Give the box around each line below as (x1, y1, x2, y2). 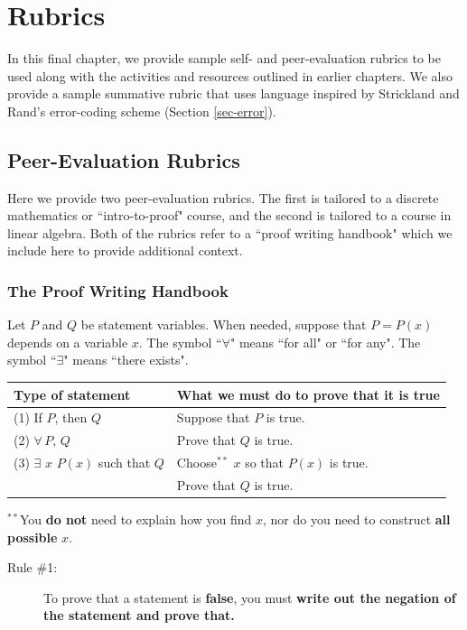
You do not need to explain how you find (19, 510, 252, 529)
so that (245, 453, 285, 472)
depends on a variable (7, 332, 128, 351)
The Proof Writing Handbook (7, 280, 229, 301)
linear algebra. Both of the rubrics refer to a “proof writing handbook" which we (7, 223, 453, 242)
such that (98, 453, 151, 472)
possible (7, 527, 58, 546)
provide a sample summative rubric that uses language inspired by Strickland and (7, 84, 460, 103)
